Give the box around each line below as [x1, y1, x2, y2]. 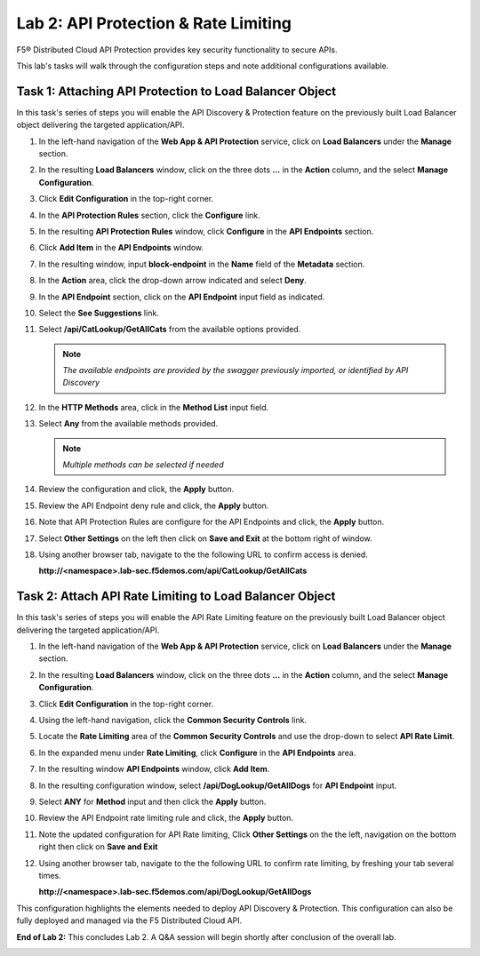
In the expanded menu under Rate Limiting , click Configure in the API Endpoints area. [38, 747, 356, 758]
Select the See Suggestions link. [38, 307, 159, 318]
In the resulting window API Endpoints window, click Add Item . [38, 764, 270, 775]
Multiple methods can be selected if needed [62, 459, 224, 470]
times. [38, 870, 61, 880]
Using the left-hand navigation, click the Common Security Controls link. [38, 715, 307, 726]
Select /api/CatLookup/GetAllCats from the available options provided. [38, 324, 301, 335]
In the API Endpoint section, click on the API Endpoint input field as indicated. [38, 291, 325, 302]
